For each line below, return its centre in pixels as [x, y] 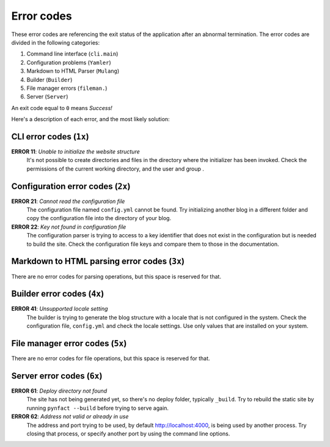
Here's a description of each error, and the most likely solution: [91, 119]
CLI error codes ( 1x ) [50, 137]
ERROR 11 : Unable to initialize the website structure [75, 151]
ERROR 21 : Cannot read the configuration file [68, 201]
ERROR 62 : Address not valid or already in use [70, 416]
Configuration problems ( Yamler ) [69, 62]
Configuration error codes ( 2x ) [71, 186]
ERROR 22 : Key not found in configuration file [69, 227]
